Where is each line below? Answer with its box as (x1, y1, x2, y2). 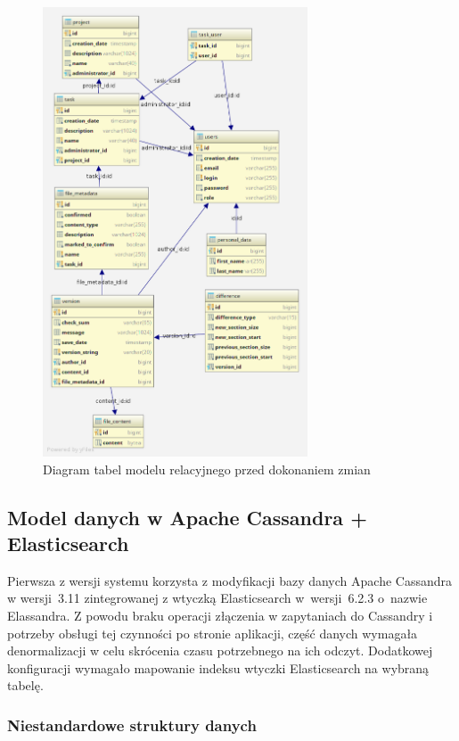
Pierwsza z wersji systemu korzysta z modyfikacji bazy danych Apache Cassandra (7, 571, 452, 589)
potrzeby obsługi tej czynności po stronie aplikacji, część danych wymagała (7, 623, 418, 642)
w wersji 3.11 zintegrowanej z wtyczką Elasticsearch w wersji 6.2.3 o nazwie (7, 589, 428, 607)
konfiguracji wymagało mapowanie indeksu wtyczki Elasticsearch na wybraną (7, 658, 430, 677)
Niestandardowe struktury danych (7, 713, 257, 736)
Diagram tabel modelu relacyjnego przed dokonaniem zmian (43, 459, 371, 478)
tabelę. (7, 676, 44, 695)
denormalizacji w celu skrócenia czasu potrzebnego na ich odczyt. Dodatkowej (7, 641, 433, 660)
